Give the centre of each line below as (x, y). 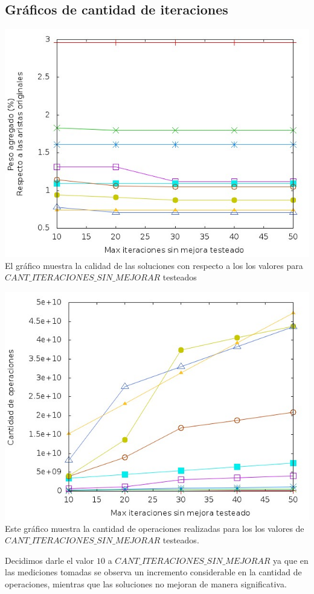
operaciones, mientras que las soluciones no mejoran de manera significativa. (146, 583)
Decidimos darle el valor (50, 560)
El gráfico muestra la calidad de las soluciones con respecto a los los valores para (154, 265)
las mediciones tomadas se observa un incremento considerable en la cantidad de (153, 572)
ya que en (291, 560)
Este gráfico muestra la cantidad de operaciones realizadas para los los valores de (155, 528)
